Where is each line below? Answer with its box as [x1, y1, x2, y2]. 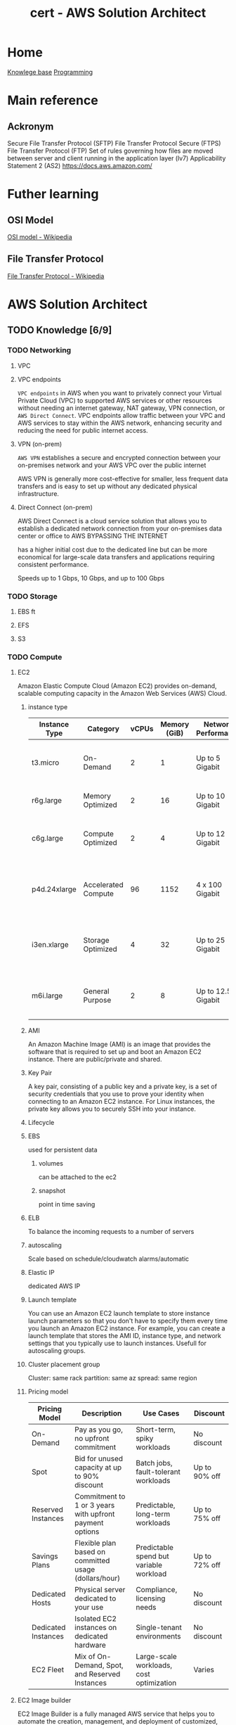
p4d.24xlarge [31, 884, 77, 894]
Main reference [7, 93, 98, 108]
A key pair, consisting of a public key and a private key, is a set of [27, 1082, 218, 1091]
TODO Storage [7, 591, 58, 601]
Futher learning [7, 186, 99, 202]
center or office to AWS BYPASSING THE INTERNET [17, 531, 169, 540]
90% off [192, 1472, 221, 1482]
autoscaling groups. [27, 1347, 86, 1355]
